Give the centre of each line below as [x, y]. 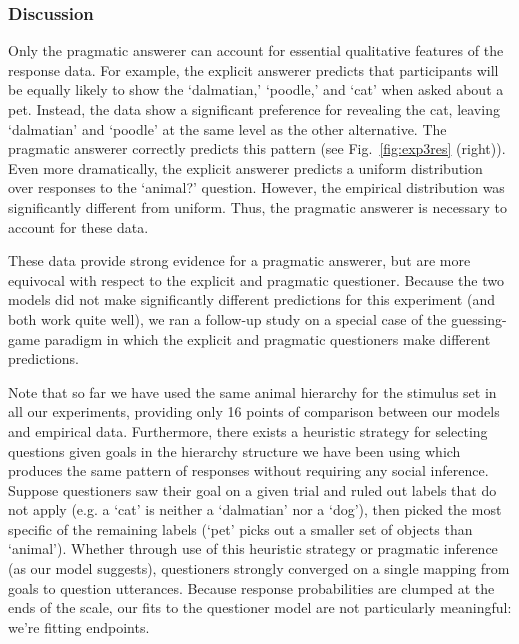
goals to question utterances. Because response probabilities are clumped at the [251, 587]
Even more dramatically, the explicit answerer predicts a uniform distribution [245, 167]
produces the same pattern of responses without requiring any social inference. [248, 470]
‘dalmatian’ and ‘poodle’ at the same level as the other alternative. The [227, 128]
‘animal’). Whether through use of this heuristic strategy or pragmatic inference [253, 548]
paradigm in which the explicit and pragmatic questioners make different [267, 338]
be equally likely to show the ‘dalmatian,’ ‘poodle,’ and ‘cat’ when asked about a [256, 89]
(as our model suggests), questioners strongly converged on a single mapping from [259, 568]
